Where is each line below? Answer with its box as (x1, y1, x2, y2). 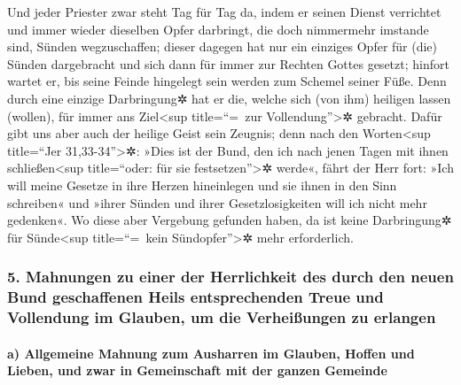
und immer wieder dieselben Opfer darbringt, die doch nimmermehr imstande (7, 19, 429, 38)
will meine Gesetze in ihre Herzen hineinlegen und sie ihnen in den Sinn (7, 175, 397, 194)
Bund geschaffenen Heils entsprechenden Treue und (7, 286, 384, 308)
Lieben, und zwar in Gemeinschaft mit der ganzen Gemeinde (7, 361, 387, 380)
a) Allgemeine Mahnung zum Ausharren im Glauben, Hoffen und (7, 343, 415, 362)
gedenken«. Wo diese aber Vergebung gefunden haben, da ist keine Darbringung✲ (7, 211, 452, 229)
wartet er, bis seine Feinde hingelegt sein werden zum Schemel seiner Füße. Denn (7, 72, 447, 90)
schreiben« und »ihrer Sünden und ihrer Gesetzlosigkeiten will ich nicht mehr (7, 193, 427, 212)
